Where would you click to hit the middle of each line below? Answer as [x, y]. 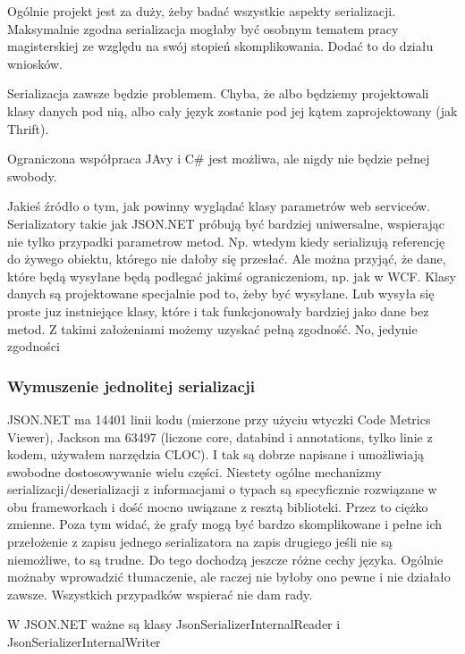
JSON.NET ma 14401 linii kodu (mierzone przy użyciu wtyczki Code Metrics [219, 419]
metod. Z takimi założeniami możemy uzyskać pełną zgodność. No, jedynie [212, 328]
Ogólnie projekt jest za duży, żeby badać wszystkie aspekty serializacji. [202, 11]
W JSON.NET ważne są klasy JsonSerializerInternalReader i [174, 624]
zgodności [34, 346]
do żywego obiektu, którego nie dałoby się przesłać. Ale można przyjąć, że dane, [227, 259]
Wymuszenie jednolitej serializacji [131, 386]
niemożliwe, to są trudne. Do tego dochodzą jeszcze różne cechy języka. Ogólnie [225, 559]
